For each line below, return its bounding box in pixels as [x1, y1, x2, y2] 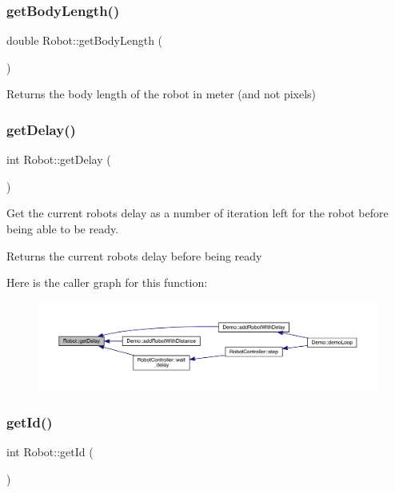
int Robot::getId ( [6, 443, 94, 459]
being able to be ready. [6, 221, 119, 237]
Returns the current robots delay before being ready [6, 247, 262, 264]
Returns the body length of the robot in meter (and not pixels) [6, 85, 317, 102]
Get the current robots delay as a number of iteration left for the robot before [6, 205, 389, 221]
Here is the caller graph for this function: [6, 274, 208, 291]
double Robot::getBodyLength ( [6, 32, 163, 49]
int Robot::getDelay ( [6, 151, 111, 168]
